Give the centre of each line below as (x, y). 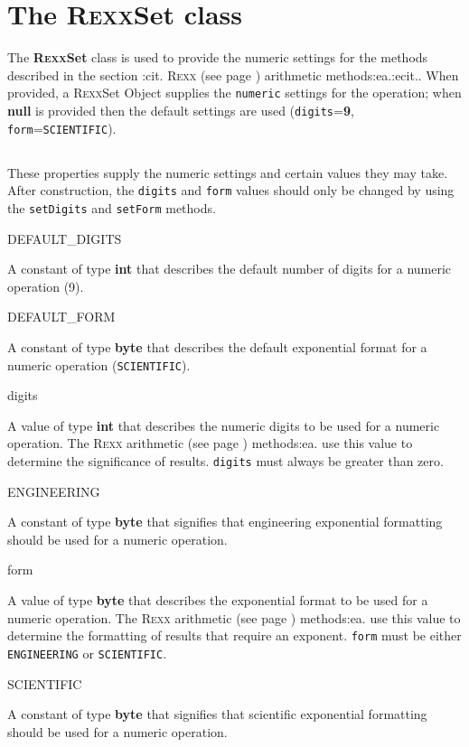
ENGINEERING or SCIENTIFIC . (87, 653)
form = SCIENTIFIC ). (62, 128)
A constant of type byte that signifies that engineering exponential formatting (225, 522)
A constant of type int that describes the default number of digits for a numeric (230, 269)
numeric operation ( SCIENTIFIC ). (99, 364)
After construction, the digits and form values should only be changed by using (231, 190)
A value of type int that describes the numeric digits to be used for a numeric (224, 425)
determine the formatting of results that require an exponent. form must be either (234, 635)
